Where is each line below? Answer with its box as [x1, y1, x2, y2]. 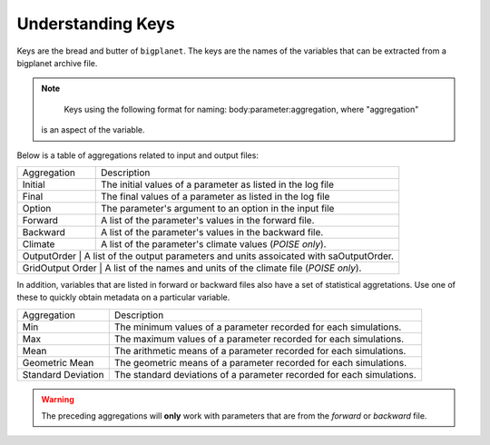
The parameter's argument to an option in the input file [100, 202, 335, 214]
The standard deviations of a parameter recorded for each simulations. [113, 368, 416, 381]
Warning [41, 393, 74, 404]
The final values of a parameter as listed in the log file [100, 190, 330, 203]
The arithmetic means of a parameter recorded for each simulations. [113, 344, 407, 357]
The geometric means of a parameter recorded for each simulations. [113, 356, 407, 369]
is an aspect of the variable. [41, 124, 145, 135]
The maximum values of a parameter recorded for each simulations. [113, 332, 405, 345]
